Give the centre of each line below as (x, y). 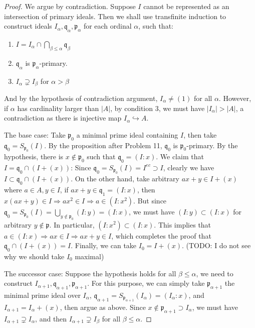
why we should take (34, 256)
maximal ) (89, 256)
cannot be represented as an (186, 6)
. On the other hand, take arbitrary (125, 179)
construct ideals (28, 26)
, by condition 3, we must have (158, 108)
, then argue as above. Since (103, 307)
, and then (51, 318)
